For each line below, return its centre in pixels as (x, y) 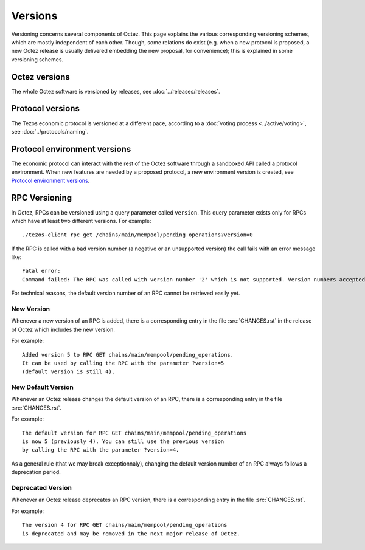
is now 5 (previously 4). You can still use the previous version (123, 442)
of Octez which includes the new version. (63, 329)
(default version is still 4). (69, 372)
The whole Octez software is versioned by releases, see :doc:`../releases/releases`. (116, 91)
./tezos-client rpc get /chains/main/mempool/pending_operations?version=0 (137, 235)
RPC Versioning (42, 198)
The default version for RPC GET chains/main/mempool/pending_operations (134, 433)
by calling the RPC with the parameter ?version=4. (101, 450)
